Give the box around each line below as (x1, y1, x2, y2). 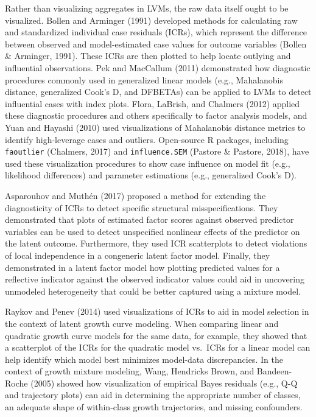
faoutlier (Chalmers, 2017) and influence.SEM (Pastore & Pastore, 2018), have (5, 145, 309, 158)
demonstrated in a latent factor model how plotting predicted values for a (5, 261, 280, 273)
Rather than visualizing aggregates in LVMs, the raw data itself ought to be (5, 2, 289, 14)
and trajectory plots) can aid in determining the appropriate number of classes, (5, 388, 301, 401)
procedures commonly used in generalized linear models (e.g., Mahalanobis (5, 73, 284, 86)
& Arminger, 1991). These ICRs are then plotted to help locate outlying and (5, 49, 291, 62)
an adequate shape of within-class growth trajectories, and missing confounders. (5, 401, 303, 413)
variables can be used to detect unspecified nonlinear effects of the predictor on (5, 225, 300, 237)
